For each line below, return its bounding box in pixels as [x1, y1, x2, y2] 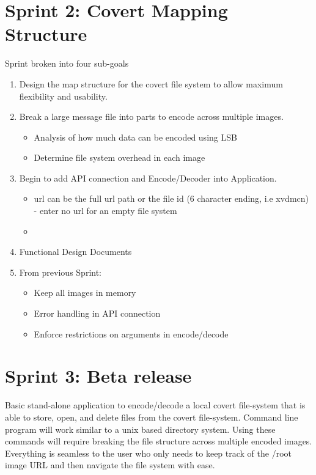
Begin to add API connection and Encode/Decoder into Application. [19, 171, 277, 184]
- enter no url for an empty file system [34, 204, 177, 217]
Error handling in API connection [34, 307, 161, 320]
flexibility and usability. [19, 89, 108, 102]
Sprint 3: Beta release [5, 363, 192, 388]
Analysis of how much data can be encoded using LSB [34, 130, 237, 143]
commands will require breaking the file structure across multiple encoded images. [5, 435, 312, 447]
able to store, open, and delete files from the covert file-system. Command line [5, 410, 298, 423]
